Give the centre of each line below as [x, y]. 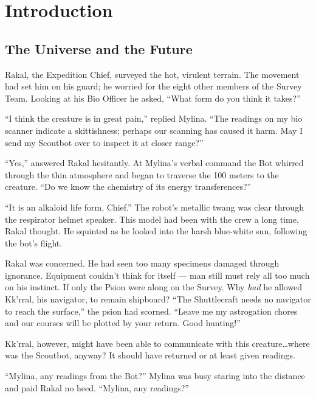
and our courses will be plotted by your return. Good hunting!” [123, 323]
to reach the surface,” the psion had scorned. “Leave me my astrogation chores [151, 311]
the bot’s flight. [34, 243]
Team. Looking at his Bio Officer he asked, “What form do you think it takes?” [153, 98]
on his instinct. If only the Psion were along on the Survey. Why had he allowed [154, 287]
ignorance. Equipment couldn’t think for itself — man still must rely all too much [157, 275]
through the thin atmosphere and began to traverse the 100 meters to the [142, 174]
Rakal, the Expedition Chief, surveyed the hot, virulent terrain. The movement [152, 74]
